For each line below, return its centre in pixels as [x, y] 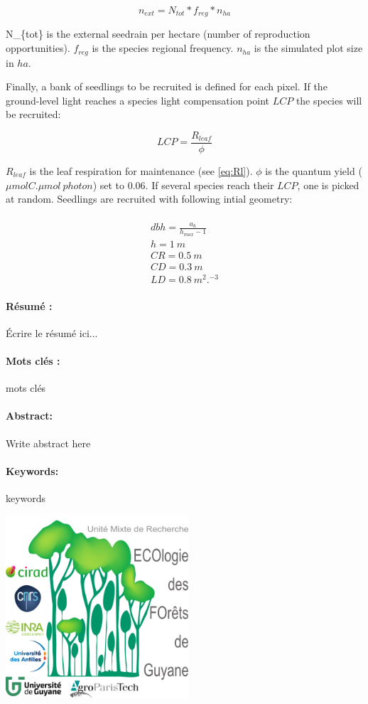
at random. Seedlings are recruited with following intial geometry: [149, 199]
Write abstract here [48, 443]
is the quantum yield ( [314, 170]
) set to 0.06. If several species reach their [183, 185]
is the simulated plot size [308, 48]
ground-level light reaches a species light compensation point [137, 100]
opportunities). [38, 48]
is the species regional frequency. [163, 48]
